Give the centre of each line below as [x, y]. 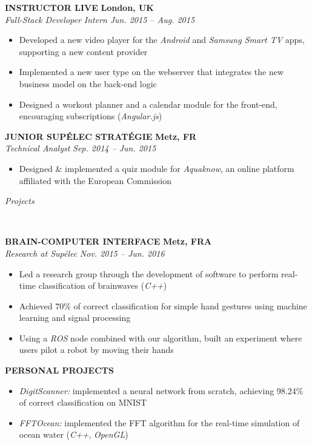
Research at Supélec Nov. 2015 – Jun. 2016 [85, 253]
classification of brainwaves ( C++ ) [103, 285]
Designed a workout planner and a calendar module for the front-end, [148, 104]
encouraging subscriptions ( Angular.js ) [91, 116]
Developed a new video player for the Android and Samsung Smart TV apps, [162, 40]
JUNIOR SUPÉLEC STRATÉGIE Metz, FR [101, 136]
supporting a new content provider [83, 51]
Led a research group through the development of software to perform [149, 273]
